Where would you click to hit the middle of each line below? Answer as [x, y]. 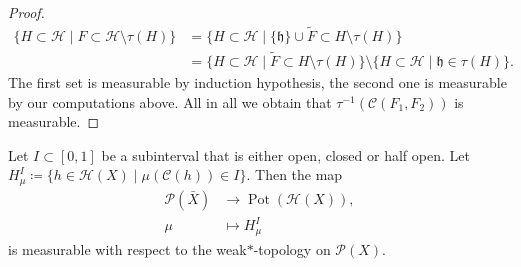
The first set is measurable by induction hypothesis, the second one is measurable [257, 82]
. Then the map [294, 174]
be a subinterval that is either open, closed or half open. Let [285, 154]
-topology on [292, 248]
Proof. [26, 12]
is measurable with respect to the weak [127, 248]
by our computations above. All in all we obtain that [170, 101]
